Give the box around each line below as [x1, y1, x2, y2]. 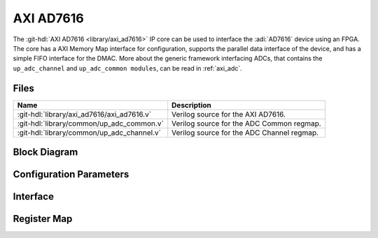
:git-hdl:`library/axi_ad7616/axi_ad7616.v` [17, 109, 152, 119]
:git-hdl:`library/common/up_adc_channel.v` [17, 128, 161, 137]
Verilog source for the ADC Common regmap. [171, 119, 321, 128]
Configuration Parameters [13, 168, 129, 181]
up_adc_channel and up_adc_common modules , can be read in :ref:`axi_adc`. [13, 64, 243, 73]
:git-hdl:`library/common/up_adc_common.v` [17, 119, 164, 128]
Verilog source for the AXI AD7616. [171, 109, 286, 119]
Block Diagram [13, 147, 78, 158]
